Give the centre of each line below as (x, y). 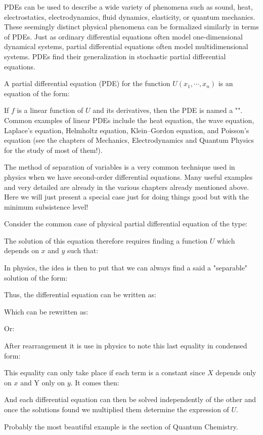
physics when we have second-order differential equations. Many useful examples (128, 176)
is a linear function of (50, 110)
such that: (83, 250)
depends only (236, 372)
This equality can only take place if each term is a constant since (105, 372)
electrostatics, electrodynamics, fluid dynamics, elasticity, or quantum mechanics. (130, 16)
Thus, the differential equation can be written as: (80, 294)
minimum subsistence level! (46, 206)
